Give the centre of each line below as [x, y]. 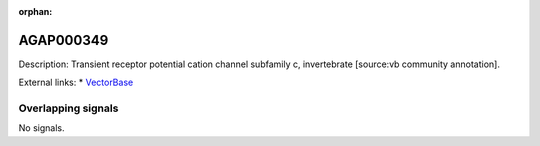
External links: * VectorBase [76, 82]
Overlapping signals [68, 108]
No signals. [41, 128]
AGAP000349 [63, 40]
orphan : [35, 11]
